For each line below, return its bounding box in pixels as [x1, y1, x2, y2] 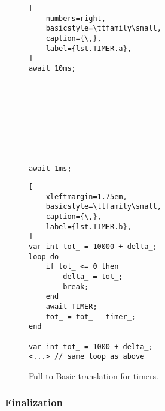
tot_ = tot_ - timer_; [45, 312, 136, 321]
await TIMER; [45, 302, 97, 311]
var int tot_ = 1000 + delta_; [29, 342, 153, 351]
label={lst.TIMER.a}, [45, 44, 132, 53]
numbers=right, [45, 14, 106, 23]
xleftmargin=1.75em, [45, 192, 127, 201]
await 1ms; [29, 164, 72, 173]
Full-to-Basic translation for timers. [29, 369, 158, 382]
